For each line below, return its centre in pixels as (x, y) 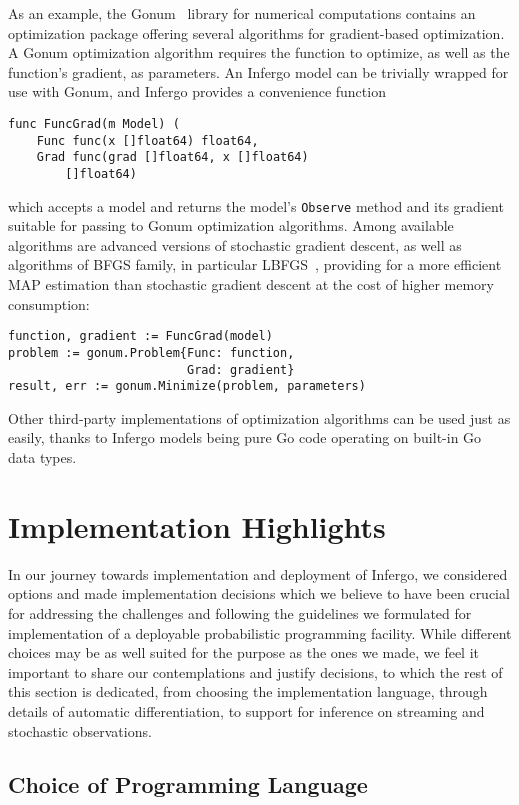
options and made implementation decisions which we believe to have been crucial (259, 593)
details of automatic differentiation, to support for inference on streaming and (246, 710)
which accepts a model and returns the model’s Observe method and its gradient (256, 205)
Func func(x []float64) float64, (147, 140)
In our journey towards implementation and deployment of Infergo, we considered (258, 573)
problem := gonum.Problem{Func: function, (151, 352)
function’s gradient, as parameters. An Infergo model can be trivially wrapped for (258, 71)
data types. (42, 457)
